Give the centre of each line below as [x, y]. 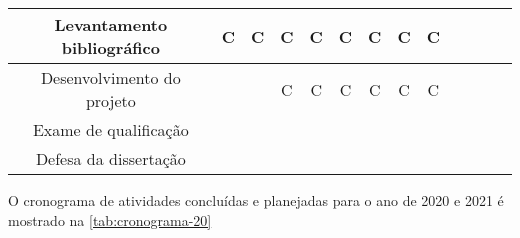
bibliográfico [110, 47]
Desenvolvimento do [110, 77]
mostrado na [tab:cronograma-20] [110, 219]
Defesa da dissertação [110, 158]
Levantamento [111, 24]
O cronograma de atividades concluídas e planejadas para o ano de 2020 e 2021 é [256, 200]
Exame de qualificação [110, 129]
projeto [110, 100]
